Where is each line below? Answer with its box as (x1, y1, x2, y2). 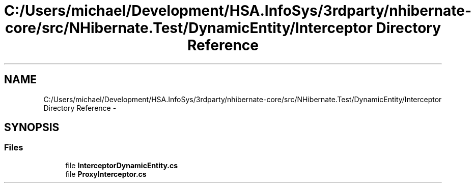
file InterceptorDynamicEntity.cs (65, 161, 178, 170)
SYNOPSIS (4, 121, 60, 134)
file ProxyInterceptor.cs (65, 169, 147, 178)
